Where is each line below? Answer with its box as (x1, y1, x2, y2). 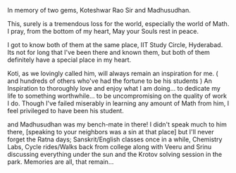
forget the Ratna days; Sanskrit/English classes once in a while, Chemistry (7, 135, 223, 143)
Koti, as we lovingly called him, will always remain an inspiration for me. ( (7, 70, 218, 77)
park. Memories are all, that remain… (7, 158, 114, 166)
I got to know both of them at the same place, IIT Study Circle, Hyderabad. (7, 41, 223, 49)
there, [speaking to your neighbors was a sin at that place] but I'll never (7, 128, 214, 136)
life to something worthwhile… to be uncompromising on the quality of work (7, 91, 228, 100)
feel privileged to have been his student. (7, 107, 125, 115)
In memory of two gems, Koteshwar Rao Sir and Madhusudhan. (7, 6, 192, 14)
